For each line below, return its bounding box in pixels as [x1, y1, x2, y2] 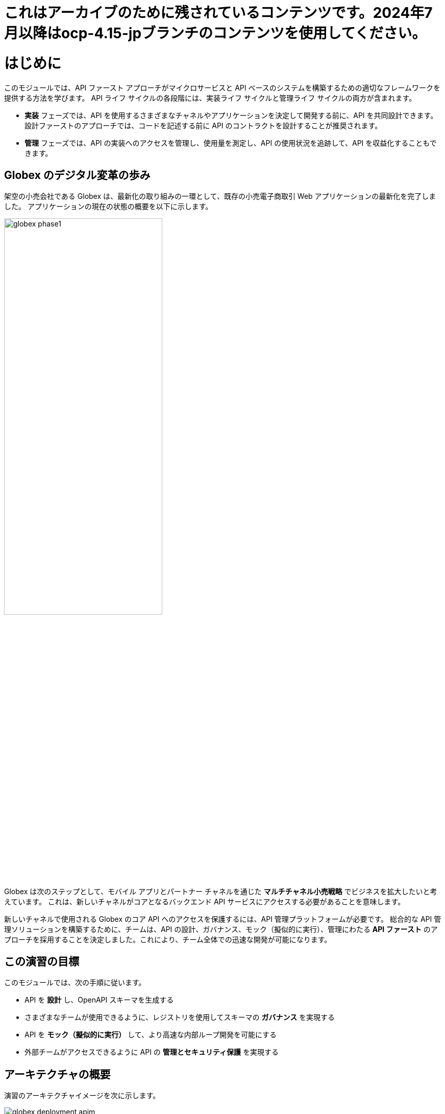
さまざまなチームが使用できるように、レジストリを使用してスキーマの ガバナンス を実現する [24, 1013, 335, 1022]
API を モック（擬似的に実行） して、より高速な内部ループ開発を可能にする [24, 1030, 277, 1039]
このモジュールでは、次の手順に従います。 [4, 978, 146, 987]
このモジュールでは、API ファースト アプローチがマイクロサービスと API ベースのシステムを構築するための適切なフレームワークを [4, 83, 440, 92]
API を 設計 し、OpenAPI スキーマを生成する [24, 995, 174, 1005]
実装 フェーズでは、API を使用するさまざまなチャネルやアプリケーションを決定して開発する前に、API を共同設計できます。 [24, 110, 438, 120]
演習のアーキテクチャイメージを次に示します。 [4, 1091, 160, 1100]
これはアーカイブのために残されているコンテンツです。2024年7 [4, 4, 433, 21]
